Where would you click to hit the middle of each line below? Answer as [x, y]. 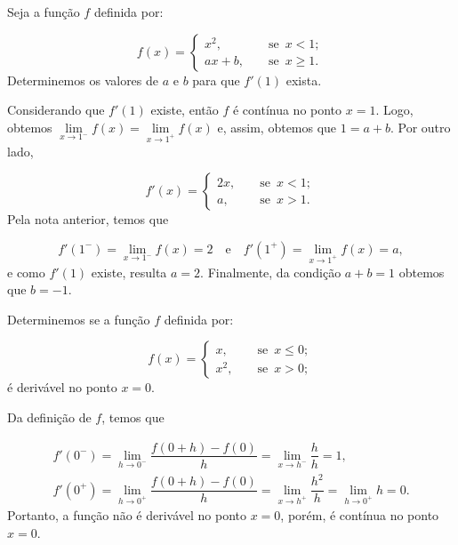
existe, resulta [129, 272]
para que [216, 80]
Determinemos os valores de [83, 80]
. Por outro [420, 127]
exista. [304, 80]
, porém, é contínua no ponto [360, 515]
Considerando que [56, 110]
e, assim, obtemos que [277, 127]
